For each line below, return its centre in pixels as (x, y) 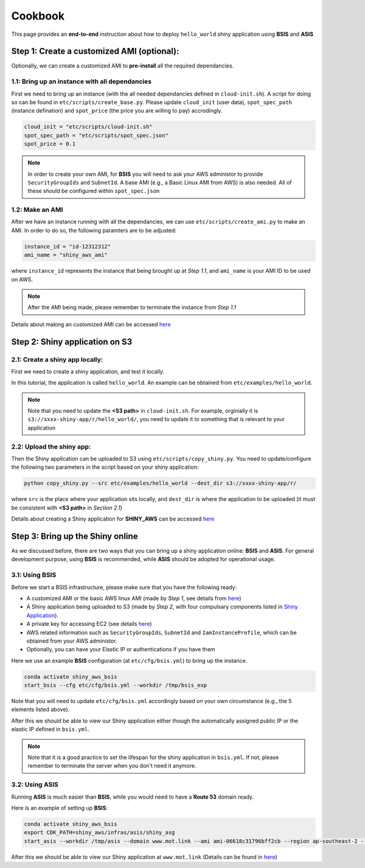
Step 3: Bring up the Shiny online (75, 536)
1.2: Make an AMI (37, 210)
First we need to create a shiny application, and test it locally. (88, 371)
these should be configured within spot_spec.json (94, 191)
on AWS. (22, 279)
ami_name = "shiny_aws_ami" (66, 255)
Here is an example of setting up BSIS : (59, 808)
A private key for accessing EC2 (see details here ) (89, 624)
